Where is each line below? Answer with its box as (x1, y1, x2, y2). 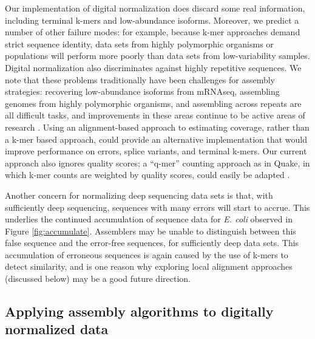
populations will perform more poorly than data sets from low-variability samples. (5, 49, 310, 62)
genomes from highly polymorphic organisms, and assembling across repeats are (5, 97, 302, 109)
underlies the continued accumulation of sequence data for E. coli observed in (5, 213, 293, 225)
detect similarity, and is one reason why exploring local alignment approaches (5, 260, 293, 273)
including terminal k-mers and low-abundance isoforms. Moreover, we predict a (5, 13, 299, 26)
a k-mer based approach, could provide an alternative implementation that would (5, 132, 308, 145)
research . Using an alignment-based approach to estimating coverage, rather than (5, 120, 310, 133)
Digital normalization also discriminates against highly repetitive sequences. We (5, 61, 302, 74)
